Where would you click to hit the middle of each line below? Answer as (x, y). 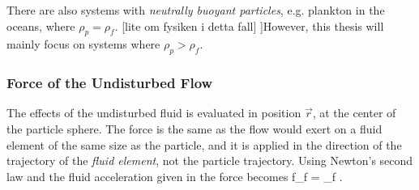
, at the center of (354, 113)
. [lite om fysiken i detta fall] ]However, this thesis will (249, 25)
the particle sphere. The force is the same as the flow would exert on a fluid (195, 129)
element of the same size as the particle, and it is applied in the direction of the (204, 144)
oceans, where (41, 25)
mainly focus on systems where (83, 44)
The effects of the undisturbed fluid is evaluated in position (154, 113)
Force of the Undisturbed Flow (110, 83)
